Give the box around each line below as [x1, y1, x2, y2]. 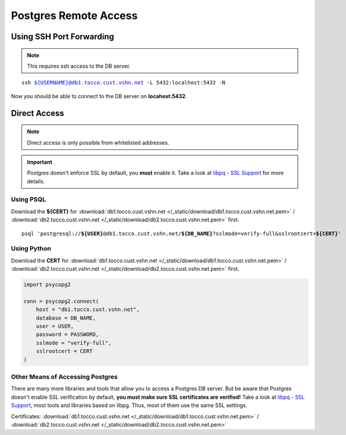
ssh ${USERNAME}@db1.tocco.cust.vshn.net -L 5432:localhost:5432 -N [21, 79, 225, 86]
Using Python [11, 245, 52, 253]
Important [27, 158, 53, 165]
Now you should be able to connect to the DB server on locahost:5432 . [11, 92, 187, 99]
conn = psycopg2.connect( [23, 298, 99, 305]
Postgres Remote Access [11, 9, 138, 22]
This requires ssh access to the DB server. [27, 62, 131, 70]
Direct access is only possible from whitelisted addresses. [27, 139, 169, 146]
